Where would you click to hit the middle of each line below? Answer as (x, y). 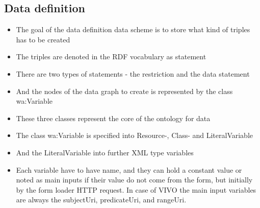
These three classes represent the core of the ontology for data (113, 118)
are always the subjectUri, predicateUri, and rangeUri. (101, 200)
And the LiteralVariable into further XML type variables (105, 152)
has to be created (43, 39)
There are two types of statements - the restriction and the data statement (133, 73)
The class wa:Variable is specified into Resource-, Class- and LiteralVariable (135, 135)
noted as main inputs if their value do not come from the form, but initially (134, 180)
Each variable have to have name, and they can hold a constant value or (129, 169)
